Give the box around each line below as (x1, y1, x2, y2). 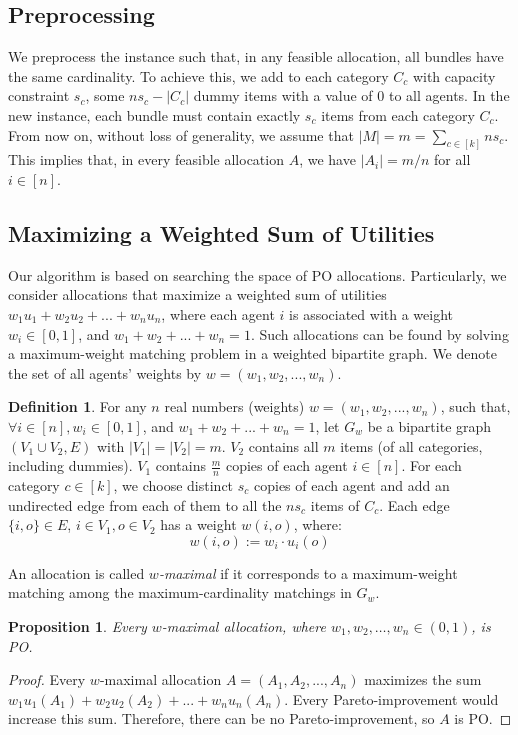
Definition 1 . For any (8, 396, 147, 417)
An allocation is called (8, 562, 145, 583)
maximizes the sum (364, 669, 482, 690)
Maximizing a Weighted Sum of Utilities (8, 218, 435, 249)
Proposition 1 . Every (8, 615, 147, 636)
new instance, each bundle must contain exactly (8, 104, 301, 125)
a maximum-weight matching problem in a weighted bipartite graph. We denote (8, 343, 497, 364)
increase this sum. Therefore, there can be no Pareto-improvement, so (8, 708, 435, 729)
